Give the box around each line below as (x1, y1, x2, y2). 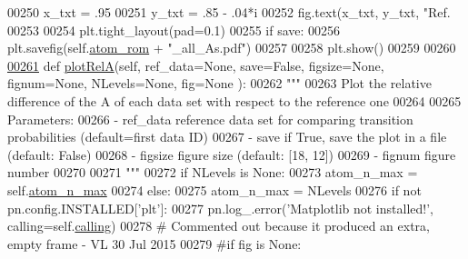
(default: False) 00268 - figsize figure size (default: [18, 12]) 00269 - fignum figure (7, 144, 456, 164)
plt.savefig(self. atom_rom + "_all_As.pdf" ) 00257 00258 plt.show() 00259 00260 (7, 38, 456, 57)
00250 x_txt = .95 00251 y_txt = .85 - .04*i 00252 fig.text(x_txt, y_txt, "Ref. (7, 3, 451, 21)
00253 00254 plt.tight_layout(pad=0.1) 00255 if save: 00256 (7, 20, 341, 39)
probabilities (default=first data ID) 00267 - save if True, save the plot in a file (7, 127, 447, 146)
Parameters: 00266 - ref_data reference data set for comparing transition (7, 109, 413, 128)
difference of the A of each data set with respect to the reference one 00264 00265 (7, 91, 462, 110)
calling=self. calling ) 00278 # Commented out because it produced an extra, (7, 216, 430, 235)
